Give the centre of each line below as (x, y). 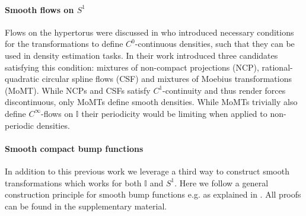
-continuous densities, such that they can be (215, 44)
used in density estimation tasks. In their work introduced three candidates (141, 55)
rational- (277, 67)
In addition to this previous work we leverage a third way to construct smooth (147, 171)
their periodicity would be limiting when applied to (174, 113)
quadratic (22, 79)
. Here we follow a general (221, 182)
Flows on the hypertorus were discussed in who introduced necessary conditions (149, 32)
